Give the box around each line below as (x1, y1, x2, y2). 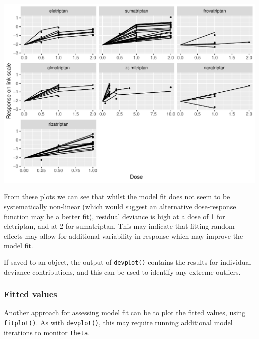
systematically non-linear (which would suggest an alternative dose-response (4, 201, 236, 211)
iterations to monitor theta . (4, 327, 90, 337)
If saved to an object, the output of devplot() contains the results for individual (4, 256, 251, 267)
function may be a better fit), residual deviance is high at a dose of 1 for (4, 211, 225, 221)
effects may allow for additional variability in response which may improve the (4, 230, 243, 241)
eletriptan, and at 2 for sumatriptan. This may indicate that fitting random (4, 221, 235, 231)
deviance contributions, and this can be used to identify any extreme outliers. (4, 266, 241, 277)
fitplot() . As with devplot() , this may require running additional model (4, 317, 233, 327)
